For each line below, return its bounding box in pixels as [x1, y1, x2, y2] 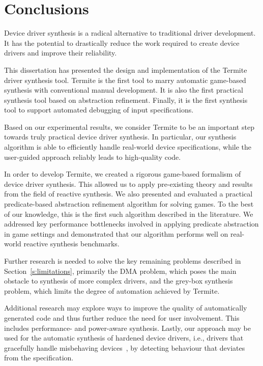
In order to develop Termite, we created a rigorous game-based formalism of [4, 168, 241, 179]
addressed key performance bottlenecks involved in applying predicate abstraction [4, 218, 259, 229]
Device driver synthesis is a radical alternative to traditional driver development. [4, 27, 256, 38]
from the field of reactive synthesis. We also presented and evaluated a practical [4, 188, 253, 199]
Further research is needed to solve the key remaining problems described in [4, 256, 241, 266]
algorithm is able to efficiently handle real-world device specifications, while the [4, 142, 252, 152]
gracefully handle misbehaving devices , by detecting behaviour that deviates [4, 342, 245, 353]
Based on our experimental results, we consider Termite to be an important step [4, 121, 254, 132]
